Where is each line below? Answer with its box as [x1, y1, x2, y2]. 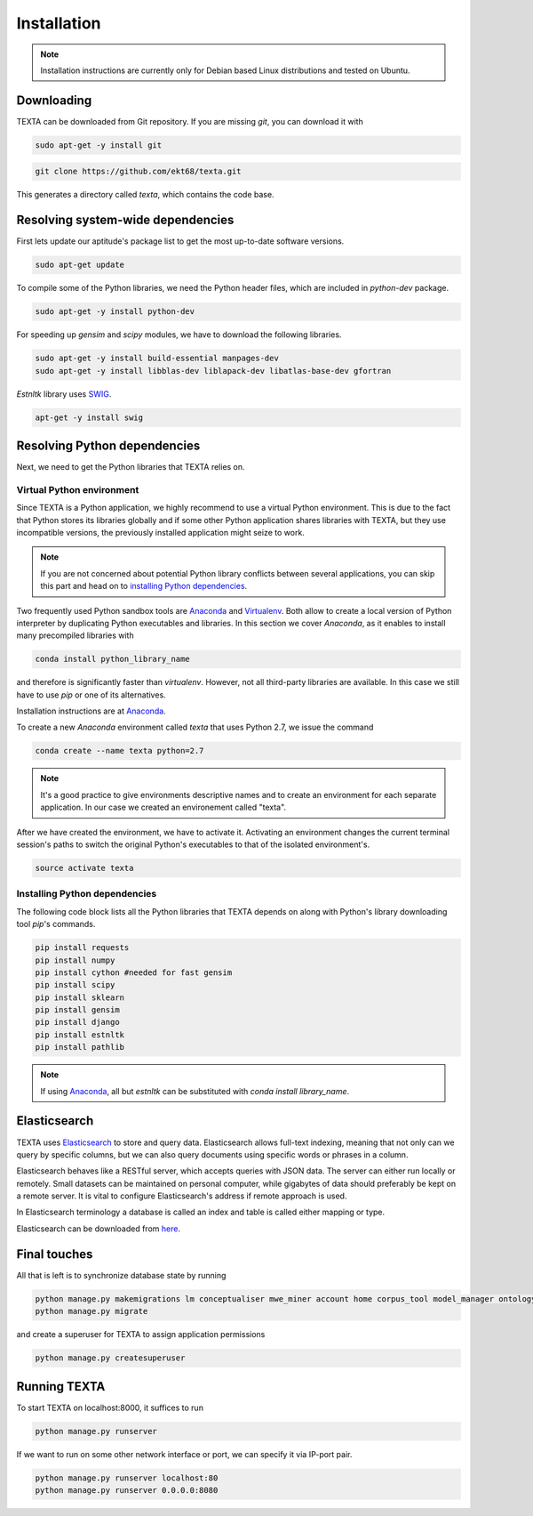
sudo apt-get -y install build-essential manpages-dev [35, 353, 279, 364]
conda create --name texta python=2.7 [35, 746, 204, 756]
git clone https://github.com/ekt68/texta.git [35, 166, 242, 177]
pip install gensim [35, 1005, 120, 1015]
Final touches [16, 1246, 93, 1262]
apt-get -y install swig [35, 412, 144, 423]
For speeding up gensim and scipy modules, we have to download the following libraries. [16, 329, 342, 340]
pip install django [35, 1017, 120, 1028]
